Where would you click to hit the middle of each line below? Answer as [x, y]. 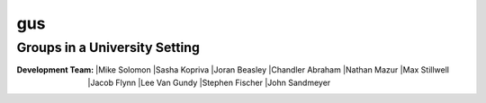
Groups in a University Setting [108, 47]
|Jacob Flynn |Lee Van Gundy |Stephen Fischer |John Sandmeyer [209, 82]
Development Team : [55, 70]
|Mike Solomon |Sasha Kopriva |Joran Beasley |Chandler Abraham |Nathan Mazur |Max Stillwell [272, 70]
